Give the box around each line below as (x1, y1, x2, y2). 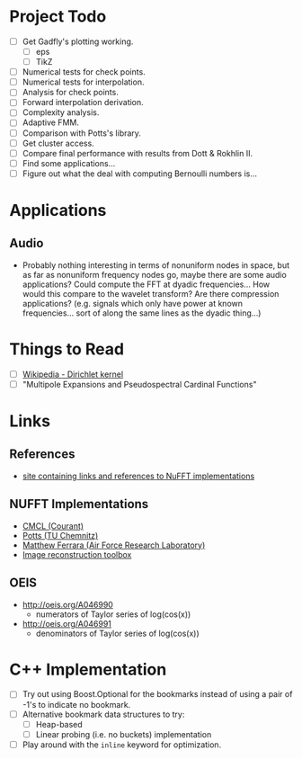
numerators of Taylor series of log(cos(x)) (35, 609, 191, 620)
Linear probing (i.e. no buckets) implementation (35, 728, 212, 739)
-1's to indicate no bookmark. (22, 699, 131, 710)
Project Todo (9, 6, 107, 27)
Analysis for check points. (22, 87, 119, 98)
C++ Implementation (9, 659, 167, 680)
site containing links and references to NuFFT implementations (22, 470, 255, 481)
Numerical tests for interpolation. (22, 76, 145, 87)
